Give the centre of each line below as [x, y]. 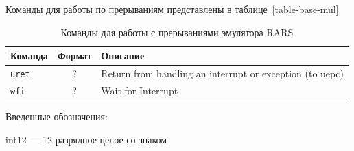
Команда [29, 56]
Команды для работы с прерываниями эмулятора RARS [177, 32]
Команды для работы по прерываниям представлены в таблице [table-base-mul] [172, 9]
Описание [123, 56]
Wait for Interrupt [140, 90]
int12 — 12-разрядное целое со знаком [86, 139]
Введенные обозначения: [57, 116]
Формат [74, 56]
